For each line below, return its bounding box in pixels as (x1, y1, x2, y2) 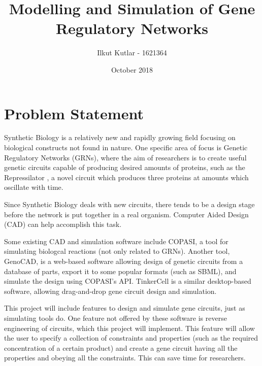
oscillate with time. (4, 182, 63, 192)
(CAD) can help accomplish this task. (4, 219, 122, 229)
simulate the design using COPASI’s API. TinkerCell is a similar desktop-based (4, 276, 251, 286)
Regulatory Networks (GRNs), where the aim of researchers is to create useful (4, 152, 247, 162)
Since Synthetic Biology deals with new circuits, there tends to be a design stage (4, 199, 255, 209)
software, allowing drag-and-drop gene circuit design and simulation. (4, 285, 217, 296)
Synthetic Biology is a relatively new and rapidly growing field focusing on (4, 132, 236, 143)
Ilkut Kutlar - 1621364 (97, 47, 167, 58)
